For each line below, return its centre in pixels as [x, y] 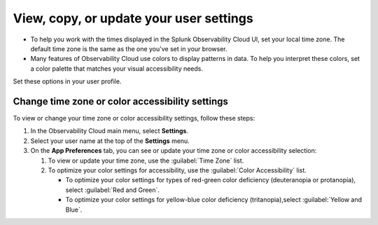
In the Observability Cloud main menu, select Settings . [110, 131]
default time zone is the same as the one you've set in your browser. [129, 48]
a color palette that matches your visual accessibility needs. [117, 68]
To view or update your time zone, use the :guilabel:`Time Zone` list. [146, 161]
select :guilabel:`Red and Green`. [113, 190]
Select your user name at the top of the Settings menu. [110, 141]
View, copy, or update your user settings [133, 18]
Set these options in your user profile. [67, 81]
